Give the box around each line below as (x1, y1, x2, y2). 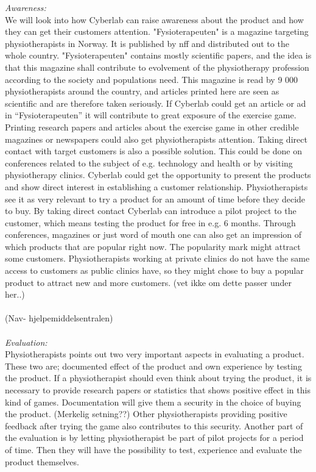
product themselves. (5, 455, 79, 468)
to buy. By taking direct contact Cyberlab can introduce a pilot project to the (5, 204, 297, 217)
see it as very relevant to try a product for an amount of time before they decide (5, 192, 306, 205)
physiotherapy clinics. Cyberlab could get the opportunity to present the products (5, 168, 311, 181)
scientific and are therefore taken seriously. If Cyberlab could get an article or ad (5, 96, 306, 109)
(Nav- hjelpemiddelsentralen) (5, 312, 113, 324)
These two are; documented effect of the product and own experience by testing (5, 359, 302, 372)
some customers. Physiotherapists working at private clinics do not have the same (5, 252, 310, 265)
